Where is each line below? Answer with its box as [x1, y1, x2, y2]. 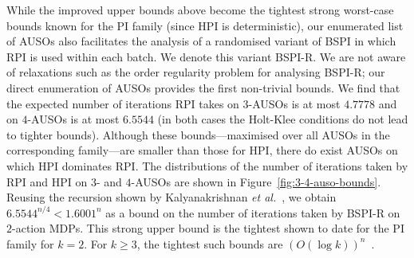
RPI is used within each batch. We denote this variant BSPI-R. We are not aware [6, 48, 406, 64]
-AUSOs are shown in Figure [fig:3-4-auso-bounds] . [131, 173, 381, 190]
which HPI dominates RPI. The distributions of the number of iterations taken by [6, 157, 408, 174]
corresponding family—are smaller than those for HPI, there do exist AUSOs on [6, 142, 398, 158]
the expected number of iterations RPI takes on [6, 95, 239, 111]
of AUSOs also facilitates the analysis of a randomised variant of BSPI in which [6, 33, 396, 49]
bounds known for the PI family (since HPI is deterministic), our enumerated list [6, 17, 404, 33]
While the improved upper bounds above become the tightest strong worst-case [6, 2, 394, 18]
